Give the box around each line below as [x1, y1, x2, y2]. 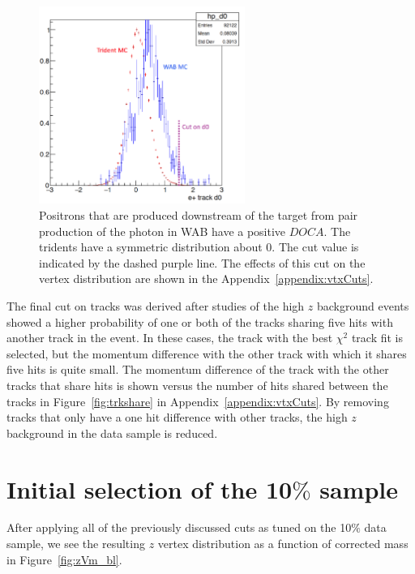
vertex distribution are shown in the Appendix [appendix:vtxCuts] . [39, 270, 374, 287]
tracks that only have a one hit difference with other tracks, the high [6, 409, 348, 426]
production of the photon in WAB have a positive [39, 222, 286, 239]
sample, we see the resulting [6, 535, 145, 552]
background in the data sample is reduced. [6, 424, 218, 441]
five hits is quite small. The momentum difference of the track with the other [6, 361, 389, 378]
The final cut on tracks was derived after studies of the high [6, 298, 305, 314]
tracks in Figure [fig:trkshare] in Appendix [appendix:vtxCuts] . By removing [6, 392, 389, 409]
